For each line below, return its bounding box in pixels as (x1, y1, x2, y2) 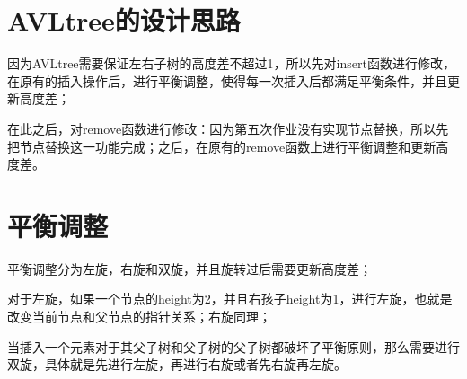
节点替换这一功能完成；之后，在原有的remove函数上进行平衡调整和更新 (19, 137, 436, 155)
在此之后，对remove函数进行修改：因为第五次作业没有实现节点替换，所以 (7, 119, 436, 137)
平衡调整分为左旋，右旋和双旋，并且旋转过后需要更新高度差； (7, 259, 372, 278)
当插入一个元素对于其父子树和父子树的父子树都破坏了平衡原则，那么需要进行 (7, 337, 460, 356)
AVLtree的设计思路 (7, 2, 241, 39)
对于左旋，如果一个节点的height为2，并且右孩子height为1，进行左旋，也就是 (7, 289, 453, 308)
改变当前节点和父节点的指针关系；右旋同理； (7, 307, 271, 325)
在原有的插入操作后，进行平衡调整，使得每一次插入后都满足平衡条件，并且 (7, 71, 447, 90)
